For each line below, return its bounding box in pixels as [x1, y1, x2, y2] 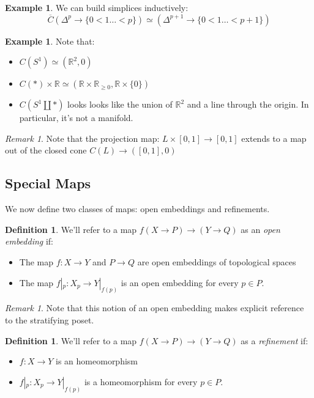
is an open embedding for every [121, 276, 239, 289]
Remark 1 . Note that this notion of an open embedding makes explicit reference [5, 301, 304, 314]
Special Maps [5, 174, 91, 193]
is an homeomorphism [56, 355, 138, 367]
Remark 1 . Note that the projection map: [5, 131, 160, 144]
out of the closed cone [5, 144, 87, 157]
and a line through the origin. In [187, 98, 309, 111]
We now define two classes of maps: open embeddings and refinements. [5, 202, 270, 215]
